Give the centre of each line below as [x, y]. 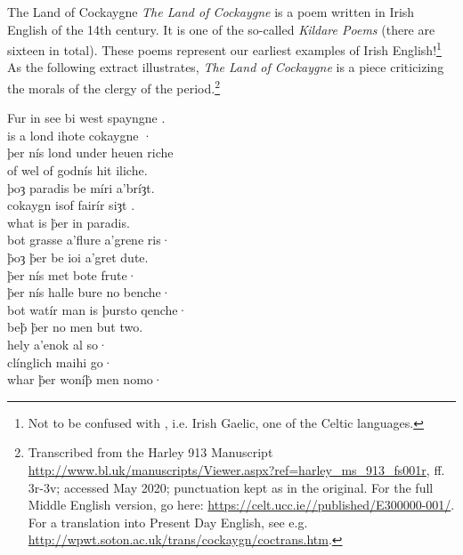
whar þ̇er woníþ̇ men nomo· [85, 379]
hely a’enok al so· [57, 344]
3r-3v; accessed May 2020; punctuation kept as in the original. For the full [231, 487]
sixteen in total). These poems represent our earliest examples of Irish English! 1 [224, 48]
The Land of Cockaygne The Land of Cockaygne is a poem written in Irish [211, 12]
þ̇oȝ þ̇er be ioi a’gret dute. [78, 257]
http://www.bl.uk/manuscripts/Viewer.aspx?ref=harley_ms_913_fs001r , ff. [236, 469]
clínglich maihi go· [60, 362]
